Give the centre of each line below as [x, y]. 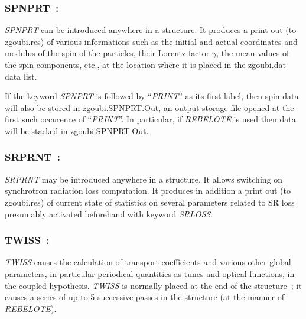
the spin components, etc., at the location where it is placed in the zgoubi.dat [145, 64]
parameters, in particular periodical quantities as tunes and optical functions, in [150, 273]
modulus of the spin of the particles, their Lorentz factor [107, 53]
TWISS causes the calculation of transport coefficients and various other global [148, 262]
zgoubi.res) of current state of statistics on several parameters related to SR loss [150, 202]
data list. [21, 76]
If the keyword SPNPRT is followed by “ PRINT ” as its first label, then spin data [152, 96]
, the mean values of [253, 53]
